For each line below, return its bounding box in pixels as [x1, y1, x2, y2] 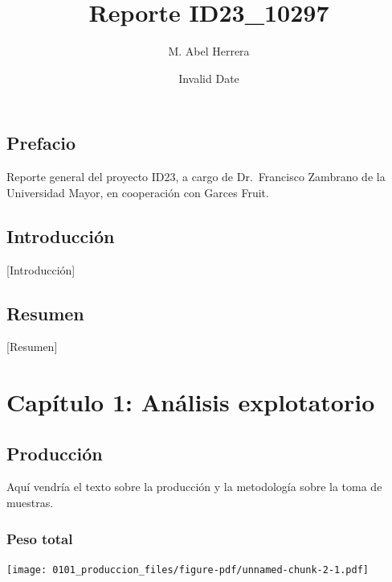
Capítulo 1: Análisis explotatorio [6, 386, 375, 419]
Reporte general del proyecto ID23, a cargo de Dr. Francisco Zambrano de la [6, 168, 386, 185]
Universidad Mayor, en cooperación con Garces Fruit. [6, 184, 269, 200]
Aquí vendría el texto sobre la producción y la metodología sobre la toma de [6, 478, 382, 495]
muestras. [6, 494, 54, 511]
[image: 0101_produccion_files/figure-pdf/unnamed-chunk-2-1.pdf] [6, 563, 370, 576]
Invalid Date [178, 69, 239, 86]
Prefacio [6, 130, 76, 155]
